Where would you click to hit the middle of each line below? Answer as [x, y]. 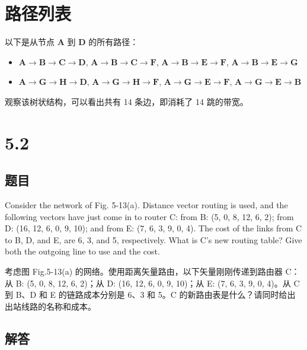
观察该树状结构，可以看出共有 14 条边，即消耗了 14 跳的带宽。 [127, 101]
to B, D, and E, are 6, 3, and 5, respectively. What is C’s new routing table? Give [153, 239]
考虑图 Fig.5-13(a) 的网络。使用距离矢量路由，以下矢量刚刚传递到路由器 [144, 271]
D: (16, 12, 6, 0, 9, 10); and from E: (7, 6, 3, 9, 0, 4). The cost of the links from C [153, 228]
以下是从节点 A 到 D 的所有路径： [72, 42]
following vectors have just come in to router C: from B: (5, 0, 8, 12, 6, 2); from [149, 216]
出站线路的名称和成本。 [50, 306]
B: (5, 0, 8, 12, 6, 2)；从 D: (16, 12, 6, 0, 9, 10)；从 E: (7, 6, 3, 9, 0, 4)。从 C [158, 283]
